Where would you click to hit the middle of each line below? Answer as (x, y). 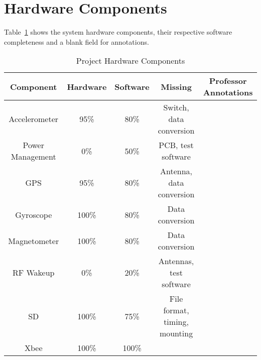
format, (176, 310)
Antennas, (176, 261)
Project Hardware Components (130, 61)
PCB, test (176, 145)
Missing (176, 86)
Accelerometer (34, 119)
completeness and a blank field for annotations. (77, 41)
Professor (228, 81)
